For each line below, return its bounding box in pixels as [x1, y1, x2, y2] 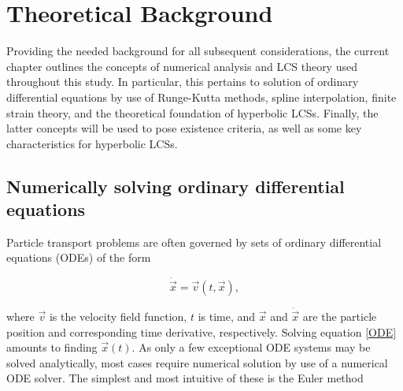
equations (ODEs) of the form [6, 249, 151, 266]
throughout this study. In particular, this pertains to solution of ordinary [6, 73, 359, 90]
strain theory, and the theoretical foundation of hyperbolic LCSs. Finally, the [6, 104, 379, 121]
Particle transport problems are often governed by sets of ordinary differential [6, 233, 382, 250]
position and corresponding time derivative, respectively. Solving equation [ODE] [6, 323, 397, 340]
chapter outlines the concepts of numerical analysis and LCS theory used [6, 58, 357, 74]
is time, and [198, 307, 256, 324]
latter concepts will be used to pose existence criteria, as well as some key [6, 120, 362, 136]
